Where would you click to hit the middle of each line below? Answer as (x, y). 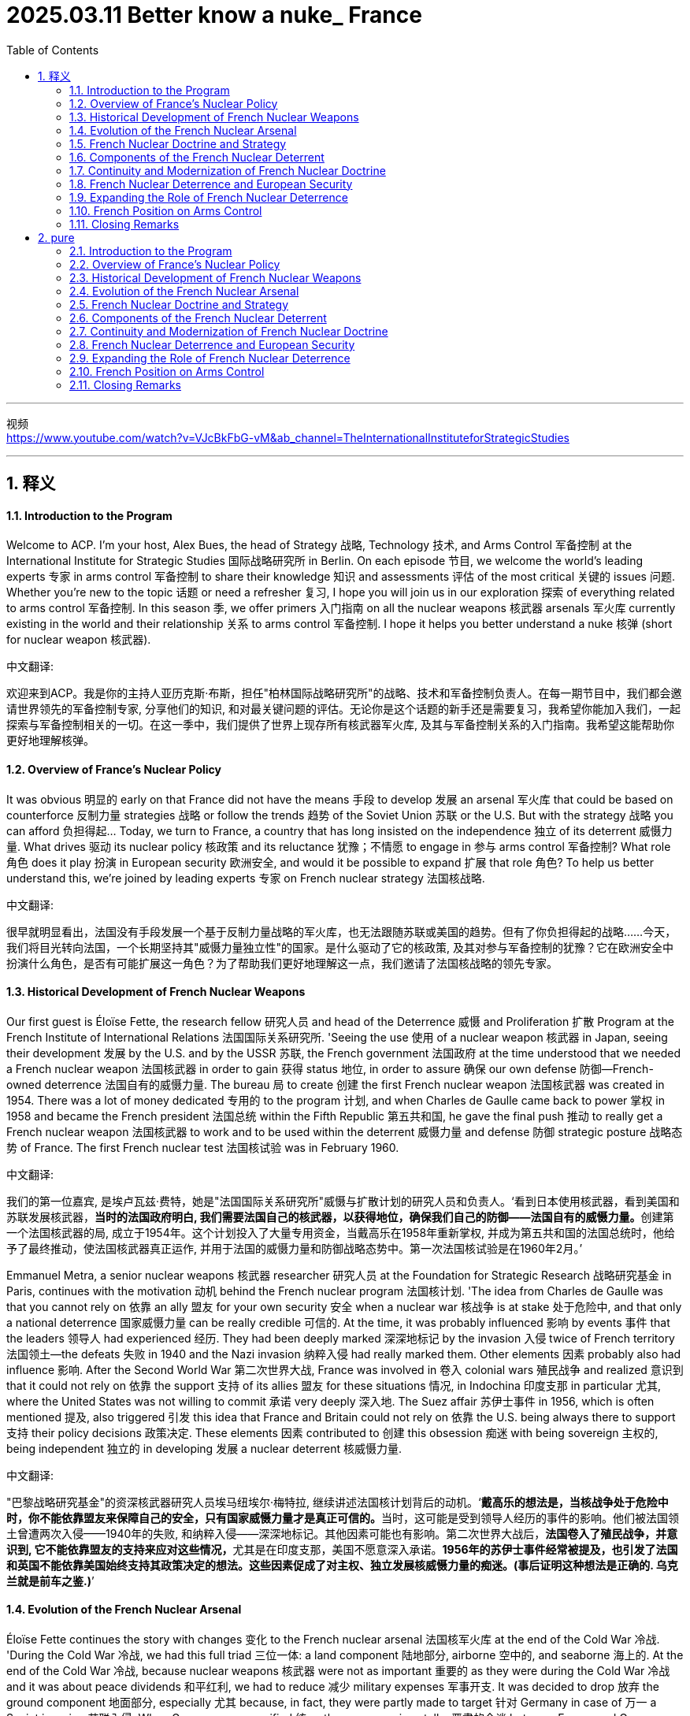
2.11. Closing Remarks (125, 384)
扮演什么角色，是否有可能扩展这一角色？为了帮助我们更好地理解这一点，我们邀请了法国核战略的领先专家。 (282, 963)
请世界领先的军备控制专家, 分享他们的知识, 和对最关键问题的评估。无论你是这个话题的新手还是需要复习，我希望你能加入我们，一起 (343, 709)
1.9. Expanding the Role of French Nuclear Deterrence (209, 197)
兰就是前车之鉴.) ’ (50, 1580)
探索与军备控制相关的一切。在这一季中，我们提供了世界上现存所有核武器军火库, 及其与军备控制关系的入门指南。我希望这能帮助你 (340, 725)
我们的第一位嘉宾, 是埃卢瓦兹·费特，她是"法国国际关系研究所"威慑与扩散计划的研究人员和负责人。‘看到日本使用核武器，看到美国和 (343, 1201)
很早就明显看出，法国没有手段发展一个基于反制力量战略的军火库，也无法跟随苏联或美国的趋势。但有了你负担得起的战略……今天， (341, 931)
